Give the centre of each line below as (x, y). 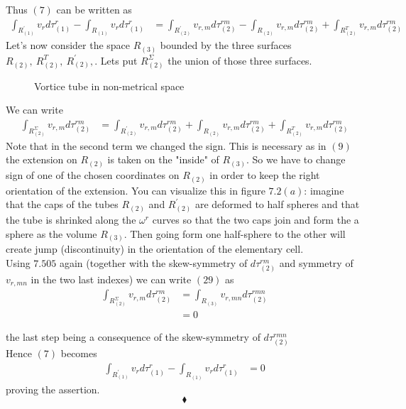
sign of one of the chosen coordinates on (93, 175)
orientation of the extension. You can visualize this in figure (136, 190)
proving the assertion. (53, 389)
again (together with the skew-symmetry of (153, 262)
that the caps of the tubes (62, 204)
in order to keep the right (265, 175)
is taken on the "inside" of (163, 159)
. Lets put (116, 60)
